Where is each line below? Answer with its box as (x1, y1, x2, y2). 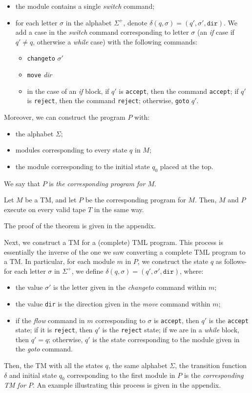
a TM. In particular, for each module (4, 256, 115, 266)
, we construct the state (137, 256, 209, 266)
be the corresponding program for (85, 195, 186, 205)
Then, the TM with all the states (4, 360, 103, 371)
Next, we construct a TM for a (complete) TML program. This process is (4, 237, 224, 247)
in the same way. (94, 204, 144, 214)
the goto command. (15, 344, 73, 354)
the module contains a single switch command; (15, 1, 155, 11)
